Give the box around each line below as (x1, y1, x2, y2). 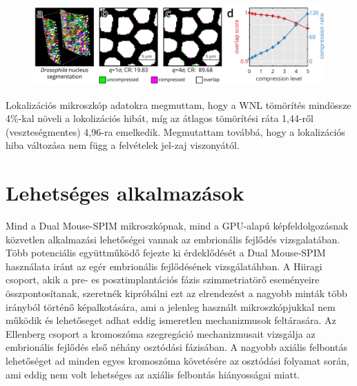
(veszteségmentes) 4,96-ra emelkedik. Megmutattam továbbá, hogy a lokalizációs (6, 124, 345, 139)
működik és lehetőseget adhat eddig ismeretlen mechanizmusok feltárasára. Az (6, 313, 336, 327)
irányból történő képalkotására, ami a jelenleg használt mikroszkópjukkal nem (6, 299, 336, 314)
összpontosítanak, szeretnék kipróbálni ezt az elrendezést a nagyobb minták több (6, 286, 347, 300)
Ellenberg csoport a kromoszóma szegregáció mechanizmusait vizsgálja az (6, 326, 316, 341)
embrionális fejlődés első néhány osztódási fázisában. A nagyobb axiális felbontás (6, 340, 347, 354)
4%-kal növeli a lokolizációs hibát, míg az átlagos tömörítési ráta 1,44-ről (6, 111, 313, 125)
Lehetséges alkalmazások (6, 179, 244, 207)
